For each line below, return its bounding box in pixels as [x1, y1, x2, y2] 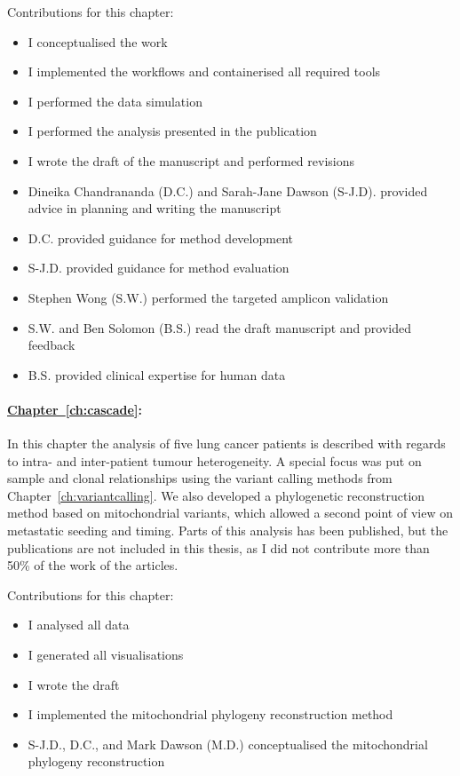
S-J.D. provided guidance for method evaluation [28, 258, 289, 277]
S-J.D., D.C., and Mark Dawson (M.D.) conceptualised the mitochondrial [28, 734, 428, 753]
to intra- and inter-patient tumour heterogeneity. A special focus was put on [7, 451, 422, 470]
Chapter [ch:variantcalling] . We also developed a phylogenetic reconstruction [7, 486, 425, 504]
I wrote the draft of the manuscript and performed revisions [28, 151, 355, 170]
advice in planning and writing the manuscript [28, 199, 282, 218]
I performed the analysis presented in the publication [28, 122, 317, 140]
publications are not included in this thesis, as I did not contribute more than [7, 538, 430, 557]
